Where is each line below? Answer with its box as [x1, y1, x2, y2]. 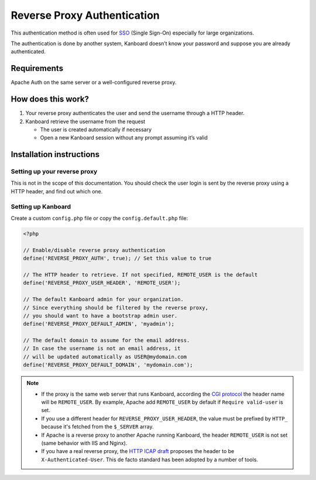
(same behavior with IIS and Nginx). [41, 440, 128, 447]
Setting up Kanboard [11, 202, 71, 210]
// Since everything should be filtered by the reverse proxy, [23, 304, 209, 311]
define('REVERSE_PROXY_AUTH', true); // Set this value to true [23, 255, 212, 262]
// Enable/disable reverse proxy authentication [23, 247, 166, 253]
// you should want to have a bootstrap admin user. [23, 312, 178, 319]
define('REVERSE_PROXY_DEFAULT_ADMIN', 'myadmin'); [23, 321, 175, 328]
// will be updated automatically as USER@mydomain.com [23, 353, 187, 360]
